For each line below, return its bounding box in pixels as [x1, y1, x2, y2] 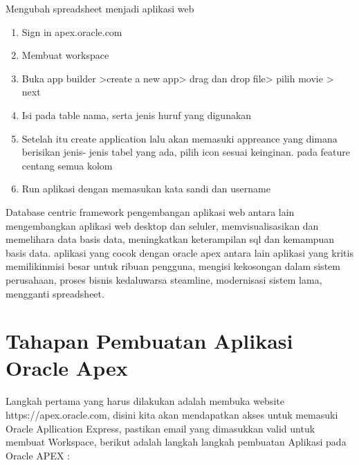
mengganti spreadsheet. [6, 286, 104, 300]
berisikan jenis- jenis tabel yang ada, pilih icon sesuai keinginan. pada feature [21, 145, 350, 159]
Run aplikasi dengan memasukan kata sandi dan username [21, 181, 270, 196]
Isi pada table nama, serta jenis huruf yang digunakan [21, 107, 252, 122]
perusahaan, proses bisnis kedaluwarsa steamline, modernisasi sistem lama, [6, 272, 322, 286]
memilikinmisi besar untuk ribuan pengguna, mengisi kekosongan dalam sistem [6, 259, 340, 273]
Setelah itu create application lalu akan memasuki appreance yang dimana [21, 131, 338, 145]
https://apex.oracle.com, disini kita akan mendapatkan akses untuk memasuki [6, 408, 338, 421]
